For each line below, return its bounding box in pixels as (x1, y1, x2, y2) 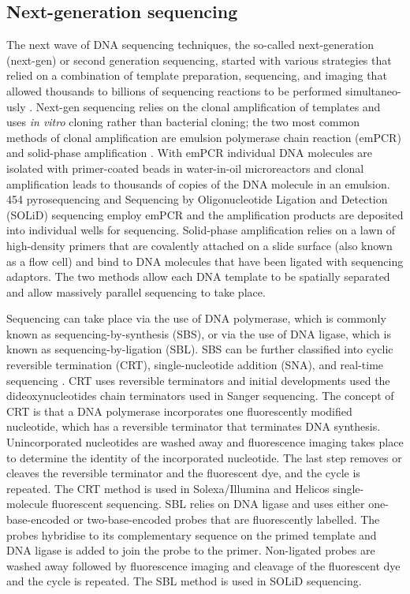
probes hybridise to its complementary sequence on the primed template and (6, 526, 377, 543)
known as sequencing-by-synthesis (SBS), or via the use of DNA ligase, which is (6, 325, 391, 342)
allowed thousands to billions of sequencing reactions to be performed (6, 82, 342, 99)
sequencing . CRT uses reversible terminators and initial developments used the (6, 372, 390, 388)
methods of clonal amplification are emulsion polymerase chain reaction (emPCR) (6, 129, 401, 145)
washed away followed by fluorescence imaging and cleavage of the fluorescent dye (6, 557, 401, 573)
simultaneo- (345, 82, 401, 99)
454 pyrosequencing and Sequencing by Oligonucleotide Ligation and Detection (6, 191, 388, 207)
